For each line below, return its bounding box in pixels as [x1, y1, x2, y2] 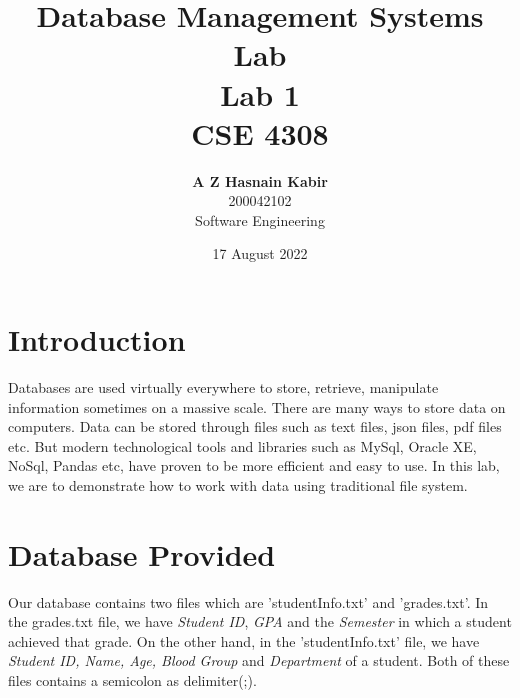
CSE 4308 [191, 112, 329, 153]
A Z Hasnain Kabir [192, 170, 328, 191]
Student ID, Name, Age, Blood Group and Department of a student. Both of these [8, 650, 510, 671]
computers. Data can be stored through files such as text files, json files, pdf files [8, 416, 502, 437]
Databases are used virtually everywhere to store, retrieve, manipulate [8, 377, 439, 397]
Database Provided [8, 533, 276, 574]
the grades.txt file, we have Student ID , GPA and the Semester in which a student [8, 611, 512, 632]
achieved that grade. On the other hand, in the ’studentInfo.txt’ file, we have [8, 630, 480, 651]
